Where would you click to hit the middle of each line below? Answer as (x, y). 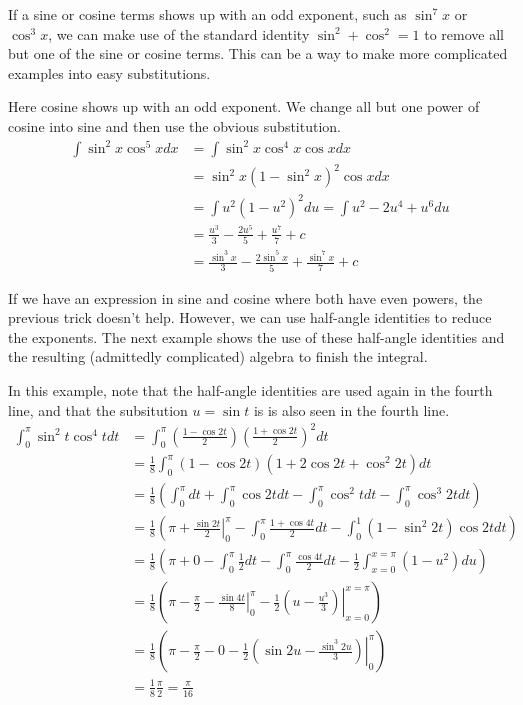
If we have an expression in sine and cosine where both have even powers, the (245, 297)
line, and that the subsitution (98, 409)
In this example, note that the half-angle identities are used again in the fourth (250, 389)
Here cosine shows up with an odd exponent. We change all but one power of (244, 106)
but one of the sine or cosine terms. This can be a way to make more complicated (258, 53)
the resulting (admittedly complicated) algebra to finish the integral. (218, 356)
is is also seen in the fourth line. (351, 409)
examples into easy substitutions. (109, 72)
